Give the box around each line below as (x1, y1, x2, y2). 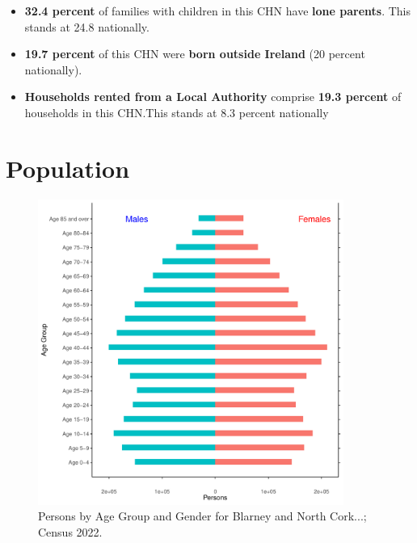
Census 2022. (38, 523, 103, 540)
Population (6, 151, 130, 184)
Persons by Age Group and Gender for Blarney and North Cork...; (38, 507, 367, 524)
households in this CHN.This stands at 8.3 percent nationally (24, 103, 329, 120)
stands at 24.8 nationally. (24, 18, 150, 35)
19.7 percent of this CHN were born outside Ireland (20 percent (24, 45, 365, 62)
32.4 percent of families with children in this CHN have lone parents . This (24, 2, 411, 19)
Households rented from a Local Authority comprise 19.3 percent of (24, 88, 402, 105)
